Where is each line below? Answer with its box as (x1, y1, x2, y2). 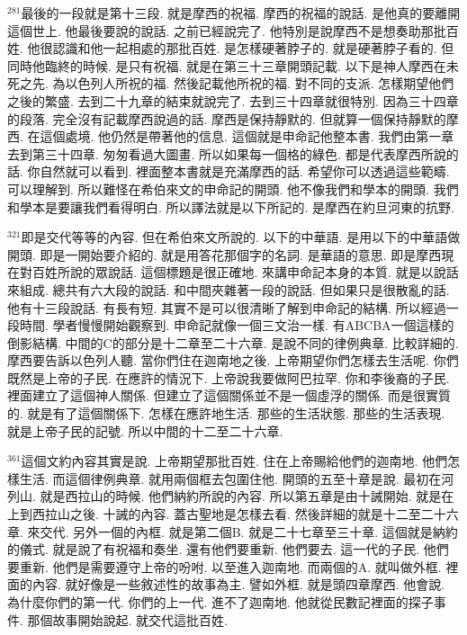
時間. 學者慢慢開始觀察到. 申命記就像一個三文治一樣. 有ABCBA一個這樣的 (19, 316, 454, 335)
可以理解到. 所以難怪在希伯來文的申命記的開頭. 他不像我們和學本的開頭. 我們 (7, 179, 459, 198)
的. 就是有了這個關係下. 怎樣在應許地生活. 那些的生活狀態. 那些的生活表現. (7, 404, 445, 423)
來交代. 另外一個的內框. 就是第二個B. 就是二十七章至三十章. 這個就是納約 (27, 522, 458, 541)
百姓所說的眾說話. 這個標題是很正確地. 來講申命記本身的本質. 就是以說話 (31, 263, 459, 282)
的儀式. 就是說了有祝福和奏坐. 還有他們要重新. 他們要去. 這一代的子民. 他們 (7, 540, 449, 559)
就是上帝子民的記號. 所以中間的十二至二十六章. (7, 421, 283, 440)
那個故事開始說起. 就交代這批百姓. (27, 610, 228, 629)
